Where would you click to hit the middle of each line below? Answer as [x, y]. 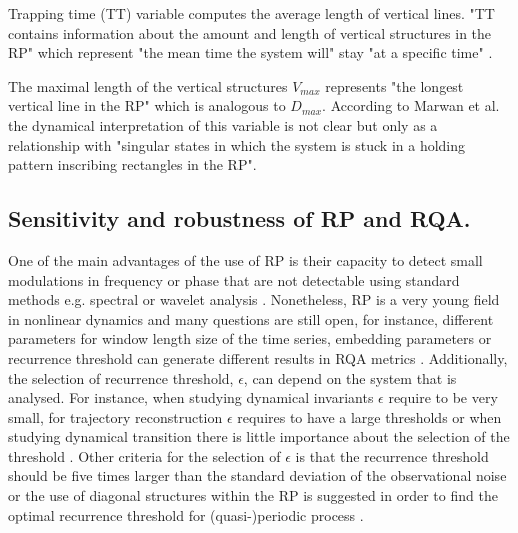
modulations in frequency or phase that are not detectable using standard [234, 279]
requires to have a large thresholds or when [369, 416]
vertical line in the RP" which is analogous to [147, 105]
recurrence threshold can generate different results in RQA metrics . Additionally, [258, 357]
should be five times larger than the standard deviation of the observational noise [257, 475]
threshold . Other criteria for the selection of [144, 455]
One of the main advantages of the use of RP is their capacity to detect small [245, 259]
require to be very [443, 397]
